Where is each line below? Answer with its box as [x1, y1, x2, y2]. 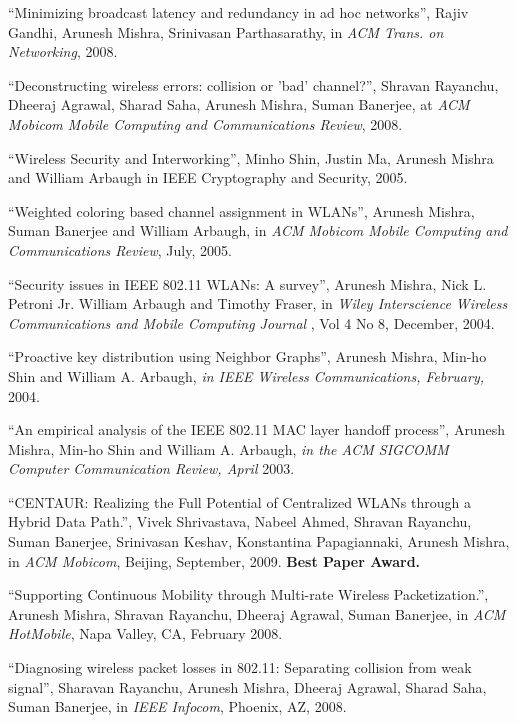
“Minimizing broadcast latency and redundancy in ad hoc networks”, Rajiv [8, 2, 469, 22]
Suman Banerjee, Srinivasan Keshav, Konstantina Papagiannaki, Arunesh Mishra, [8, 531, 510, 552]
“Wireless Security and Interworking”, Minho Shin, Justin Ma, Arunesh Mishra [8, 147, 494, 168]
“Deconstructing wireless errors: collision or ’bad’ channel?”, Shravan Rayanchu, [8, 74, 499, 95]
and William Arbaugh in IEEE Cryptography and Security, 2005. [8, 167, 408, 188]
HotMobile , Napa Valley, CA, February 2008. [8, 623, 283, 644]
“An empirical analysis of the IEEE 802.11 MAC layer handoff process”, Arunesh [8, 419, 505, 440]
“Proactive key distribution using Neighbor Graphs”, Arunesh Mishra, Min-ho [8, 346, 487, 367]
